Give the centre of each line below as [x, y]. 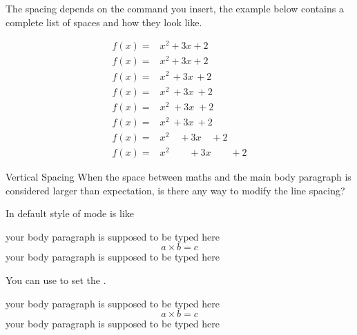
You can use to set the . [56, 280]
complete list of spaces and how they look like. [104, 22]
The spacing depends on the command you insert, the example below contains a [175, 8]
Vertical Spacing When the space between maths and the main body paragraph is [178, 177]
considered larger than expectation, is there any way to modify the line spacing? [175, 190]
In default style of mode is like [70, 213]
